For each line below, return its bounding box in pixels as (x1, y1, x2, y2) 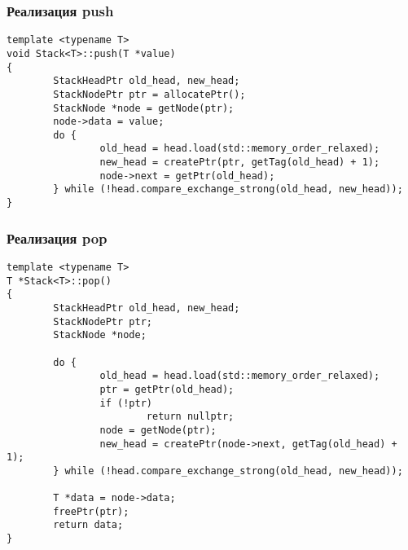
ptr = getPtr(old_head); (99, 383, 235, 395)
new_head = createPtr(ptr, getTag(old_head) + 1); (99, 156, 380, 169)
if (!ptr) (99, 397, 152, 409)
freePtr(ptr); (53, 505, 129, 517)
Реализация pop (7, 227, 107, 248)
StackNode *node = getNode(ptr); (53, 102, 235, 114)
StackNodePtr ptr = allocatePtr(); (53, 88, 246, 100)
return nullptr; (146, 411, 235, 423)
